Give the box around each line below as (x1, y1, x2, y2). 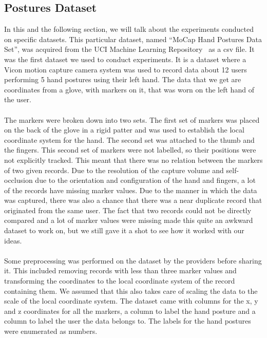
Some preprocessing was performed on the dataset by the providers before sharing (4, 255, 262, 266)
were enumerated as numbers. (4, 326, 98, 336)
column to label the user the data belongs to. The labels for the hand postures (4, 315, 251, 326)
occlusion (4, 175, 33, 185)
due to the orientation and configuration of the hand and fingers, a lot (35, 175, 256, 185)
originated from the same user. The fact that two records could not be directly (4, 204, 252, 215)
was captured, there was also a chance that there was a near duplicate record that (4, 195, 262, 205)
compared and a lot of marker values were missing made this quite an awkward (4, 215, 253, 226)
